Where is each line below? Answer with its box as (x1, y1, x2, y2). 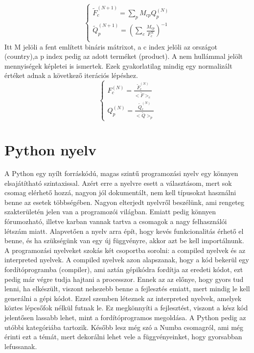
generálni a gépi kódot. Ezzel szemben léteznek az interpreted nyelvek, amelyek (4, 293, 242, 303)
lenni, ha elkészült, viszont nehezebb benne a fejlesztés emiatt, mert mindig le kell (4, 283, 250, 294)
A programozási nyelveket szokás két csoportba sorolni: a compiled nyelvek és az (4, 245, 246, 255)
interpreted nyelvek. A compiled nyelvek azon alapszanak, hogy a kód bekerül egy (4, 254, 249, 265)
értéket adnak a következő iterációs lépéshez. (4, 70, 138, 80)
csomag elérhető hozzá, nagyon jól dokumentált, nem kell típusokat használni (4, 187, 236, 198)
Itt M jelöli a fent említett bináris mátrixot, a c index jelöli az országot (4, 41, 218, 51)
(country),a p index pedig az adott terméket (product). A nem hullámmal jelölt (4, 51, 243, 61)
